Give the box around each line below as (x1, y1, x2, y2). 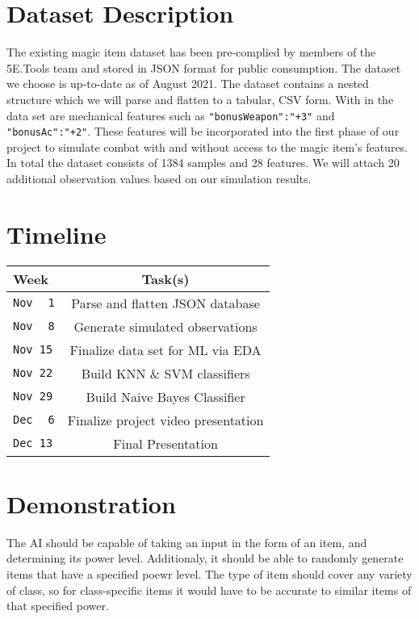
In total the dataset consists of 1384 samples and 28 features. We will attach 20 (6, 154, 400, 171)
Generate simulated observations (73, 316, 258, 336)
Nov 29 (13, 390, 53, 404)
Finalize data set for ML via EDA (69, 340, 262, 359)
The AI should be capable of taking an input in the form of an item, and (6, 533, 367, 550)
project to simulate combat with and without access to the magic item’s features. (6, 138, 409, 155)
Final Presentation (113, 433, 218, 453)
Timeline (6, 217, 107, 250)
